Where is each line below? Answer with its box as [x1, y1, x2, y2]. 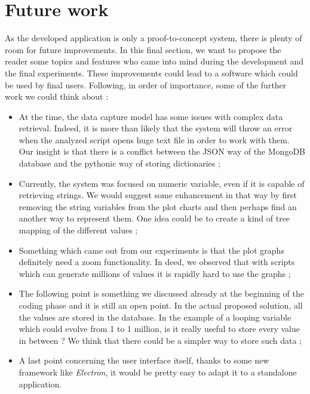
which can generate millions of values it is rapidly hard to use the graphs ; [19, 267, 291, 279]
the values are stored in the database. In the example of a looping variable [19, 310, 291, 323]
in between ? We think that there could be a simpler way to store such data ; [19, 334, 302, 346]
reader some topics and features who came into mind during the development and [5, 55, 304, 67]
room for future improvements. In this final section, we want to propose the [5, 43, 281, 56]
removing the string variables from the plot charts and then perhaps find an [19, 200, 297, 213]
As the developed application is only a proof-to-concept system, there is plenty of [5, 32, 302, 44]
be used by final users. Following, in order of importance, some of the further [5, 78, 287, 91]
